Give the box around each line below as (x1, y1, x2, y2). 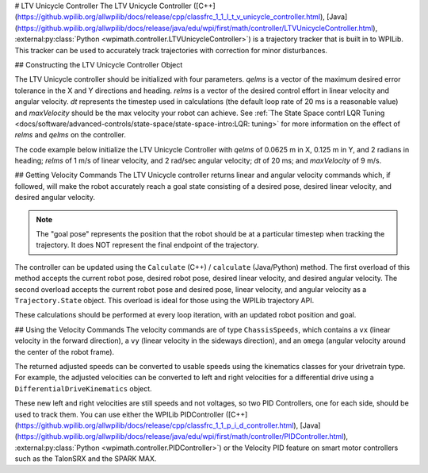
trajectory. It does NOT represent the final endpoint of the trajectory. (36, 240, 259, 250)
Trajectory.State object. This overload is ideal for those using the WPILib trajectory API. (14, 295, 315, 305)
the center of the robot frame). (14, 347, 115, 356)
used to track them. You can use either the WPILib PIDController (14, 410, 224, 419)
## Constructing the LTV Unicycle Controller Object (14, 60, 183, 69)
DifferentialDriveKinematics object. (14, 383, 152, 393)
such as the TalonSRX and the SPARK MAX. (14, 454, 157, 463)
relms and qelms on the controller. (14, 130, 126, 140)
